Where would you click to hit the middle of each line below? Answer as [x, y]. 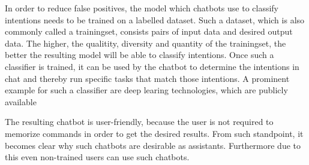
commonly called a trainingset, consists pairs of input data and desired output [149, 31]
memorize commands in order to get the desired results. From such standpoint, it [154, 133]
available [21, 101]
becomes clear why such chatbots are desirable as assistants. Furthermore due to [153, 145]
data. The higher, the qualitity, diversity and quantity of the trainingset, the [145, 43]
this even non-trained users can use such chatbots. [97, 157]
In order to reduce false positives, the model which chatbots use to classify [142, 8]
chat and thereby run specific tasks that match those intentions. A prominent [147, 78]
